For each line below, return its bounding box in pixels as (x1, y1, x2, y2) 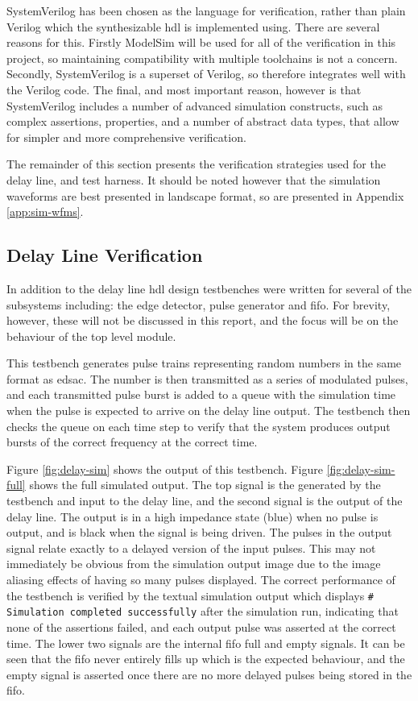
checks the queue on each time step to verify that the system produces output (6, 417, 391, 434)
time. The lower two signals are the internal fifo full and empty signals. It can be (6, 634, 405, 651)
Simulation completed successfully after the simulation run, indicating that (6, 603, 399, 620)
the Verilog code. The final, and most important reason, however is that (6, 81, 362, 97)
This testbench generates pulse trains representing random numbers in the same (6, 355, 402, 371)
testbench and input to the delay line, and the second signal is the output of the (6, 492, 403, 509)
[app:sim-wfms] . (6, 203, 84, 220)
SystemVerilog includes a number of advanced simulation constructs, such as (6, 97, 383, 114)
